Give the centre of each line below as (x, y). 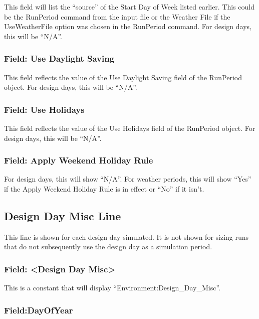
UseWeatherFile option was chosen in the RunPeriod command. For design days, (128, 26)
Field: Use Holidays (44, 109)
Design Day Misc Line (63, 215)
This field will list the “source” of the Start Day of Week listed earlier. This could (129, 7)
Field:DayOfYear (39, 310)
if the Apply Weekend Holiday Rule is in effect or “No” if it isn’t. (104, 189)
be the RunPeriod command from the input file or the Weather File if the (117, 16)
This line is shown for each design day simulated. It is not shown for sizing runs (126, 236)
